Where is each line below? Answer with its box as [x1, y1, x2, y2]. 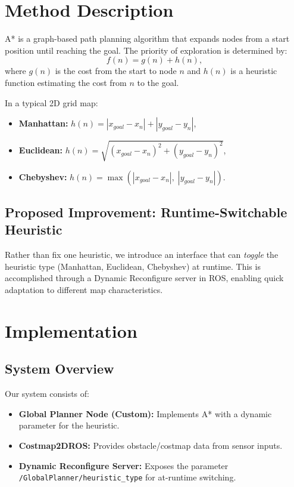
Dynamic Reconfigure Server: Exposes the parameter [18, 459, 229, 471]
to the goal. [137, 76, 179, 88]
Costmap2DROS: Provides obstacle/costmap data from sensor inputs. [18, 439, 283, 451]
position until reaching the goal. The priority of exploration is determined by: [5, 44, 287, 56]
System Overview [5, 359, 114, 378]
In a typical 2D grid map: [5, 96, 98, 109]
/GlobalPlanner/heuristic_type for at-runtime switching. [18, 471, 236, 483]
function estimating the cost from [5, 76, 127, 88]
